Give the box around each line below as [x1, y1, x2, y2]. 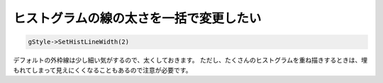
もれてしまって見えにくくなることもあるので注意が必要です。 [13, 65, 192, 74]
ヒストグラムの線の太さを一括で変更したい [13, 11, 262, 26]
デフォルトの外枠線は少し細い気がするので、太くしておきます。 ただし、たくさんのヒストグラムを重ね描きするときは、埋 [13, 56, 368, 65]
